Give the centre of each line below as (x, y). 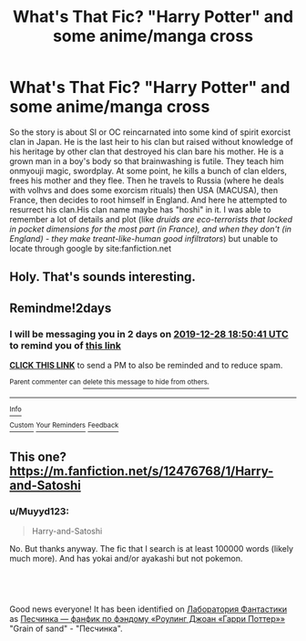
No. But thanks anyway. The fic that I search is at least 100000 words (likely (152, 549)
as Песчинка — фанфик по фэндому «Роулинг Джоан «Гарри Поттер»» (147, 618)
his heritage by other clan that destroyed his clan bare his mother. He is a (147, 151)
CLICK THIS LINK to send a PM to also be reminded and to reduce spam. (146, 366)
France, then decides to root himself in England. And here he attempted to (148, 200)
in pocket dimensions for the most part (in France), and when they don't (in (151, 229)
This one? (38, 456)
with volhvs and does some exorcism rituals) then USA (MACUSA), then (144, 190)
